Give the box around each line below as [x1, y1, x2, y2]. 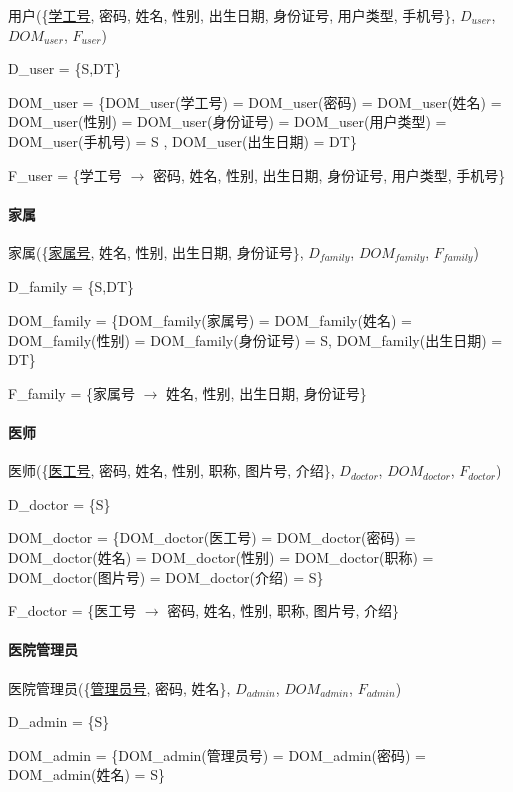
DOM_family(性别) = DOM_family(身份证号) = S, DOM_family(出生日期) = [8, 329, 503, 350]
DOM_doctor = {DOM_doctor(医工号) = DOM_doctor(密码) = [8, 527, 416, 548]
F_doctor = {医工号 [8, 600, 137, 621]
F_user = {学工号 [8, 164, 122, 185]
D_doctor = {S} [8, 493, 111, 514]
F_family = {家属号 [8, 382, 135, 403]
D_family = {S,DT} [8, 276, 135, 297]
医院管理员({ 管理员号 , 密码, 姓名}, [8, 677, 231, 698]
